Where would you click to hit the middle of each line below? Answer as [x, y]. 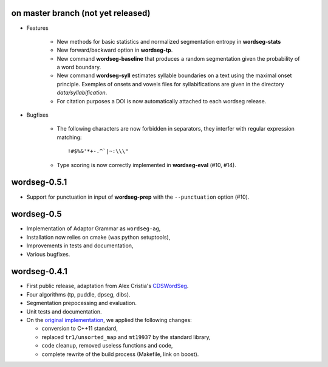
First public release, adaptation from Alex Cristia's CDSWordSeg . [108, 286]
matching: [69, 137]
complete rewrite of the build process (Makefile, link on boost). [120, 354]
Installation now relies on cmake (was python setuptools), [98, 237]
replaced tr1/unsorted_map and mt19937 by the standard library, [126, 337]
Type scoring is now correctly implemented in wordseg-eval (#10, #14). [146, 165]
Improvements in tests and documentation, [80, 245]
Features [37, 28]
